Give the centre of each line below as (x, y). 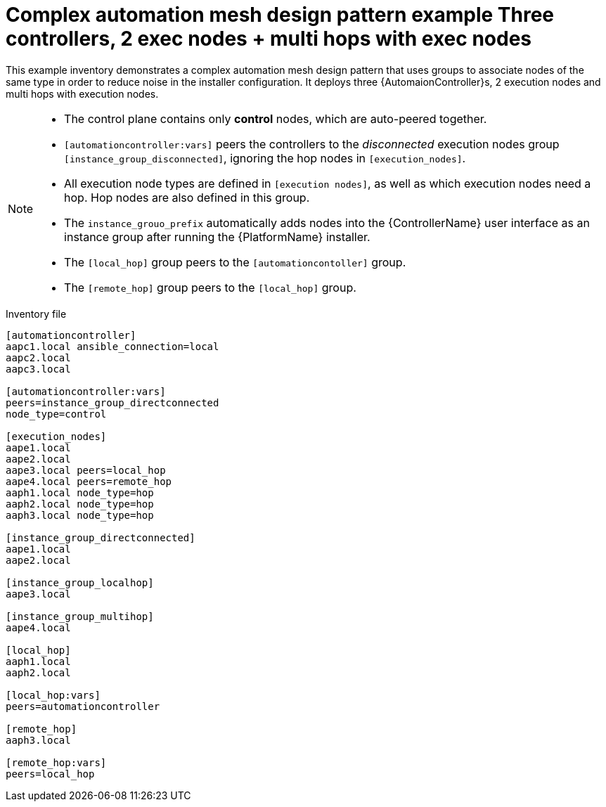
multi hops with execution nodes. (82, 93)
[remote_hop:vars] (56, 762)
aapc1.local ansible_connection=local (112, 346)
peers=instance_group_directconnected (112, 402)
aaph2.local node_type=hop (80, 504)
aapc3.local (38, 369)
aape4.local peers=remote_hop (89, 481)
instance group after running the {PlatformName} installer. (217, 237)
